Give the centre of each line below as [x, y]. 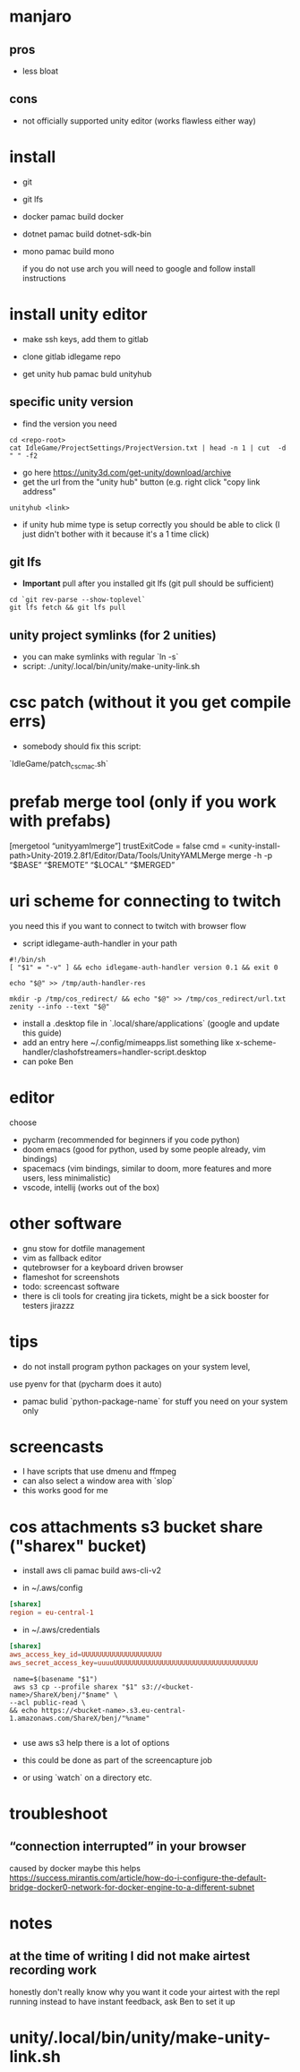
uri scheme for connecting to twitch [146, 901]
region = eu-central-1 [51, 1613]
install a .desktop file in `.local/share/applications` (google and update [151, 1023]
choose [23, 1122]
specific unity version [72, 402]
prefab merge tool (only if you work [143, 802]
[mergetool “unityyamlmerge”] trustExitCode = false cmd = [118, 846]
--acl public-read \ [48, 1702]
